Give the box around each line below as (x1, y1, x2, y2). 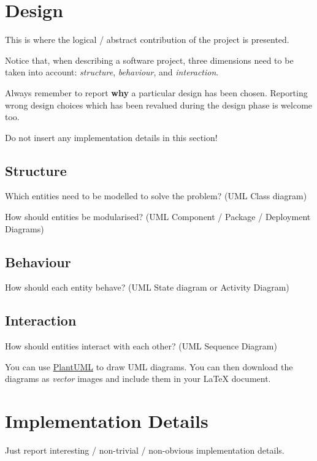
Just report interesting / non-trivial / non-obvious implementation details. (5, 444, 285, 457)
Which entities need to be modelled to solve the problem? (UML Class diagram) (5, 189, 307, 202)
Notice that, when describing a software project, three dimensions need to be (5, 53, 294, 66)
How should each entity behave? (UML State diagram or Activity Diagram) (5, 281, 289, 294)
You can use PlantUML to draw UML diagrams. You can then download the (5, 360, 293, 373)
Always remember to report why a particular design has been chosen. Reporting (5, 86, 308, 99)
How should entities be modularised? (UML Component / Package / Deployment (5, 210, 311, 223)
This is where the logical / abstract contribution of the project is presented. (5, 33, 289, 46)
